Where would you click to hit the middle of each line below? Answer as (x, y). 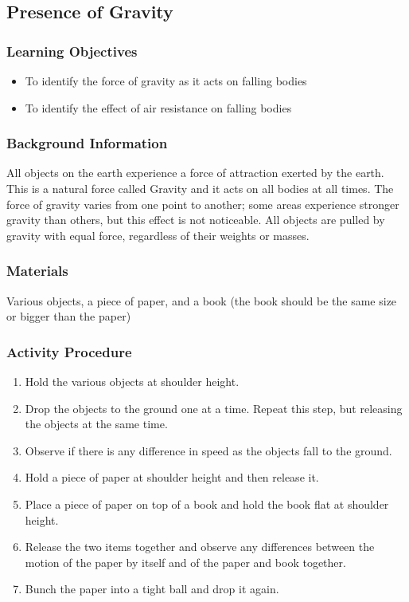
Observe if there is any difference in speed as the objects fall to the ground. (208, 450)
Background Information (87, 143)
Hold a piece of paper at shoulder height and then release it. (172, 477)
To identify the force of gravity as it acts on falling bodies (166, 81)
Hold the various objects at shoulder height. (132, 381)
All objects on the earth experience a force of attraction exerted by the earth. (195, 173)
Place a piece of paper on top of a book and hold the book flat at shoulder (207, 504)
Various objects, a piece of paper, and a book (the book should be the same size (202, 300)
